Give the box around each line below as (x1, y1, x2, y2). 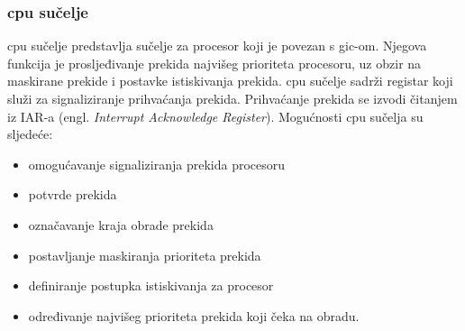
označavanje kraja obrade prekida (28, 215, 214, 234)
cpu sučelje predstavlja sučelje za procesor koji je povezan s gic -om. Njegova (7, 36, 427, 55)
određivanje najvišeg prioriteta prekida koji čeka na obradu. (28, 306, 360, 325)
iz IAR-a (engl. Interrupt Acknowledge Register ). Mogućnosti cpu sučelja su (7, 106, 424, 125)
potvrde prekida (28, 185, 117, 204)
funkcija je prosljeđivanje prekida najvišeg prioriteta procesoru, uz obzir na (7, 53, 422, 72)
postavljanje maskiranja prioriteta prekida (28, 245, 261, 264)
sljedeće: (7, 124, 53, 143)
